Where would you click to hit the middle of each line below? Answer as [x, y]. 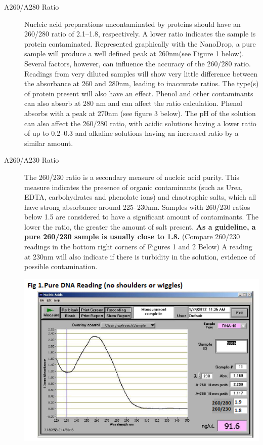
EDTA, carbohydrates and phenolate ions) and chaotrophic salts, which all [140, 197]
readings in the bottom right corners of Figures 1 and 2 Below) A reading [138, 247]
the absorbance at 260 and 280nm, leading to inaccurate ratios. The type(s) [142, 83]
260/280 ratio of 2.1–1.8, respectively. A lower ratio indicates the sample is [140, 34]
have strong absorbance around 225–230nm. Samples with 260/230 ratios [137, 207]
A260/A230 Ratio [32, 160]
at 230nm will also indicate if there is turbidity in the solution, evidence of [140, 256]
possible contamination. [61, 266]
